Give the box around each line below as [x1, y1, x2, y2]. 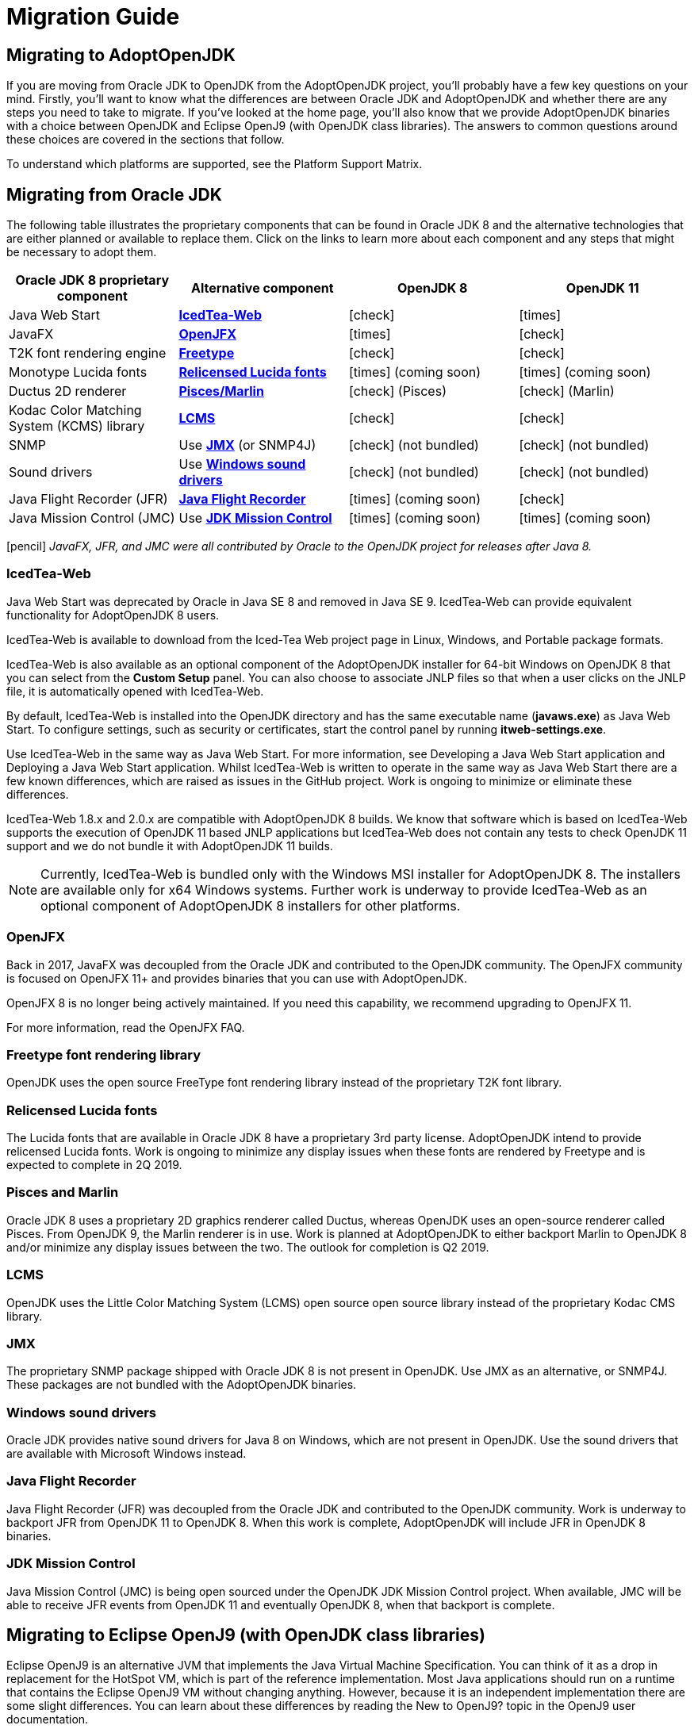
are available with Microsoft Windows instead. [6, 1447, 247, 1461]
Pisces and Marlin [6, 1184, 119, 1201]
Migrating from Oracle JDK [6, 184, 222, 205]
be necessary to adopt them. [6, 245, 157, 259]
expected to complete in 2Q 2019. [6, 1158, 182, 1172]
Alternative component [191, 280, 334, 297]
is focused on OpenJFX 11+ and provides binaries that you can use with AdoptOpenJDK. [6, 971, 468, 985]
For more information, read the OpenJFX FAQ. [6, 1020, 245, 1034]
